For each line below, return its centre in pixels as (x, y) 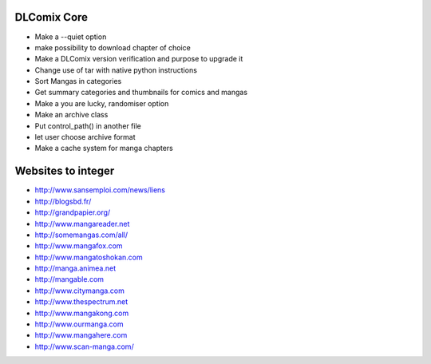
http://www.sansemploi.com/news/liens (100, 190)
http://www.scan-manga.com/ (85, 346)
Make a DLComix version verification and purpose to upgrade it (139, 59)
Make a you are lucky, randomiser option (102, 103)
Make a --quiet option (71, 37)
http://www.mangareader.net (82, 224)
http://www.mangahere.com (81, 335)
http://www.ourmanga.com (79, 324)
